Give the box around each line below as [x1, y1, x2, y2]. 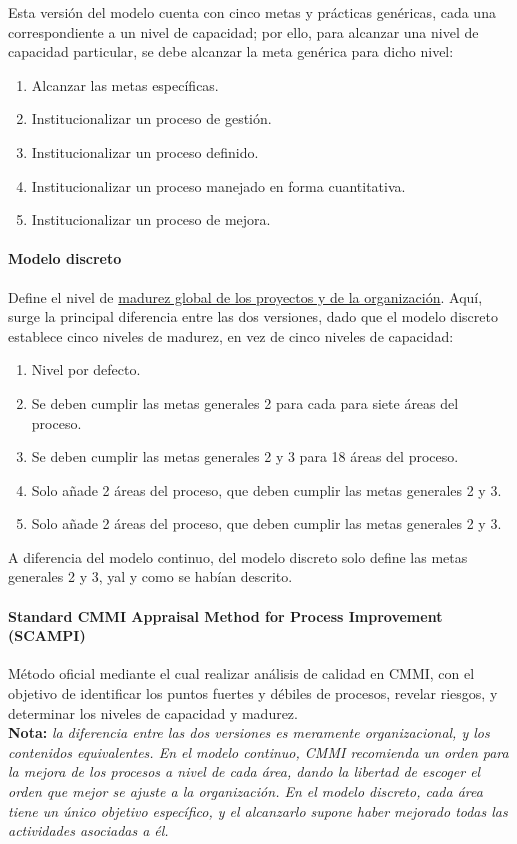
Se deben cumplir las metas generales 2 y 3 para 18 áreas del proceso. [31, 446, 459, 467]
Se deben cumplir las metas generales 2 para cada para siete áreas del [31, 392, 459, 413]
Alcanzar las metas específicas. [31, 74, 219, 95]
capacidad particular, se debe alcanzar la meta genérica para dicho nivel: [8, 41, 454, 62]
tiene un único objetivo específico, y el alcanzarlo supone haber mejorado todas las [8, 800, 508, 821]
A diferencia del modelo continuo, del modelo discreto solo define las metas [8, 546, 468, 567]
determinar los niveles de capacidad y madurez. [8, 702, 298, 723]
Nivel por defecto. [31, 359, 141, 380]
